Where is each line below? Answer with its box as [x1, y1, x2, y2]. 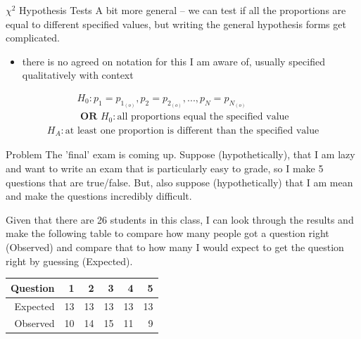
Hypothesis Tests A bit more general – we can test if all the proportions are [19, 3, 346, 17]
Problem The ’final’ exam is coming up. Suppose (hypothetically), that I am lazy [6, 147, 355, 162]
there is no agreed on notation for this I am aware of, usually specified [22, 53, 325, 68]
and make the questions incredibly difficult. [6, 188, 192, 203]
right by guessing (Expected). [6, 253, 133, 268]
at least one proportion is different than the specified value [65, 125, 319, 136]
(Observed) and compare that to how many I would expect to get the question [6, 239, 344, 254]
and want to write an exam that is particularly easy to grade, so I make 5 [6, 161, 324, 176]
